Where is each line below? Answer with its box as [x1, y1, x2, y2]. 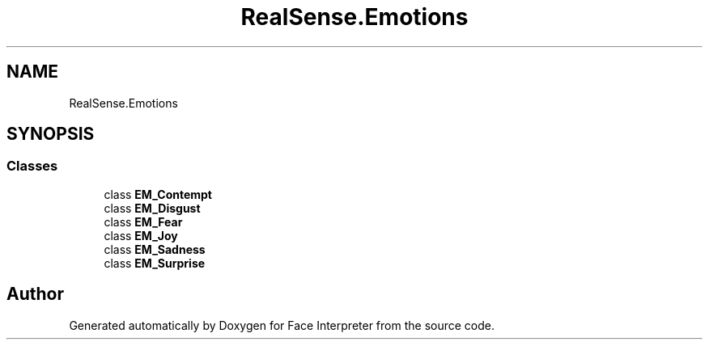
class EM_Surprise [104, 255, 206, 270]
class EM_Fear [104, 214, 183, 229]
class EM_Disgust [104, 200, 201, 215]
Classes [6, 158, 58, 175]
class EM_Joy [104, 228, 178, 243]
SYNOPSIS [6, 124, 95, 145]
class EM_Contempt [104, 187, 212, 201]
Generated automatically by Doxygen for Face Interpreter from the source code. [69, 318, 495, 332]
